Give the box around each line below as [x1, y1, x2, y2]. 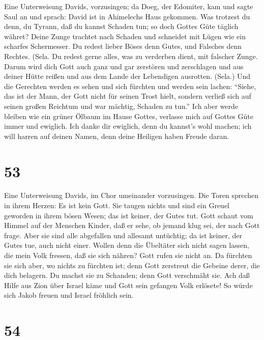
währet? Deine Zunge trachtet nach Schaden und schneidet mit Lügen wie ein [4, 31, 246, 41]
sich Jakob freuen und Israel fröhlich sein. [4, 290, 134, 300]
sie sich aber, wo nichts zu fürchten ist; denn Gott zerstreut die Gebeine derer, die [4, 260, 260, 270]
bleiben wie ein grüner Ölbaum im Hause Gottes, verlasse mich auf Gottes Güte [4, 110, 253, 121]
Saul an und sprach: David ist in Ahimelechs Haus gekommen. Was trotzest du [4, 11, 250, 21]
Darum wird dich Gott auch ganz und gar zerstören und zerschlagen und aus [4, 61, 244, 71]
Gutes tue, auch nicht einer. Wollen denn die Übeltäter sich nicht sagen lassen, [4, 240, 249, 250]
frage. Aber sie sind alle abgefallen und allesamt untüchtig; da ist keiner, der [4, 230, 242, 240]
